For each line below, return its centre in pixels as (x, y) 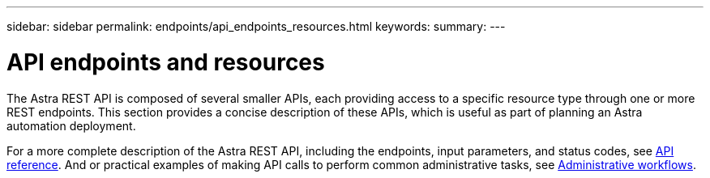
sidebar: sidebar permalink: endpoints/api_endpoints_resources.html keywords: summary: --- (256, 26)
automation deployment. (71, 125)
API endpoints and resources (166, 62)
